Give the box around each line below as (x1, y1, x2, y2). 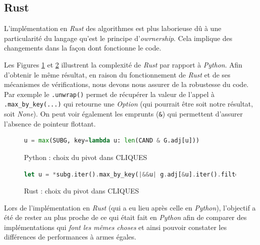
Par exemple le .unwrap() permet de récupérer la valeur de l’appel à (4, 88, 215, 99)
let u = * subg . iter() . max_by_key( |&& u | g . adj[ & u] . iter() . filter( (24, 170, 246, 178)
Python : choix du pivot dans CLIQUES (24, 151, 147, 162)
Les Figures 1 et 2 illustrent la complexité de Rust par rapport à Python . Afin (4, 59, 242, 69)
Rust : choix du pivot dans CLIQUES (24, 185, 139, 196)
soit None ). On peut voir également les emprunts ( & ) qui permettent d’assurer (4, 108, 243, 119)
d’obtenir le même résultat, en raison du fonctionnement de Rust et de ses (4, 69, 230, 79)
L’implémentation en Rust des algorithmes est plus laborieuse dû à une (4, 23, 221, 33)
